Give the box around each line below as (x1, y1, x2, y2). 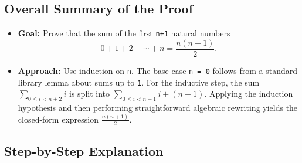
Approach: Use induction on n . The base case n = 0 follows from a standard (18, 64, 298, 76)
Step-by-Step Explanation (4, 142, 164, 160)
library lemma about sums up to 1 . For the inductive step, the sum (18, 76, 260, 88)
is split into (69, 87, 110, 100)
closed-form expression (18, 113, 99, 125)
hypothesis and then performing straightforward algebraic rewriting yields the (18, 101, 298, 114)
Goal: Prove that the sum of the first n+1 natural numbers (18, 27, 230, 39)
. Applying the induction (204, 87, 293, 100)
